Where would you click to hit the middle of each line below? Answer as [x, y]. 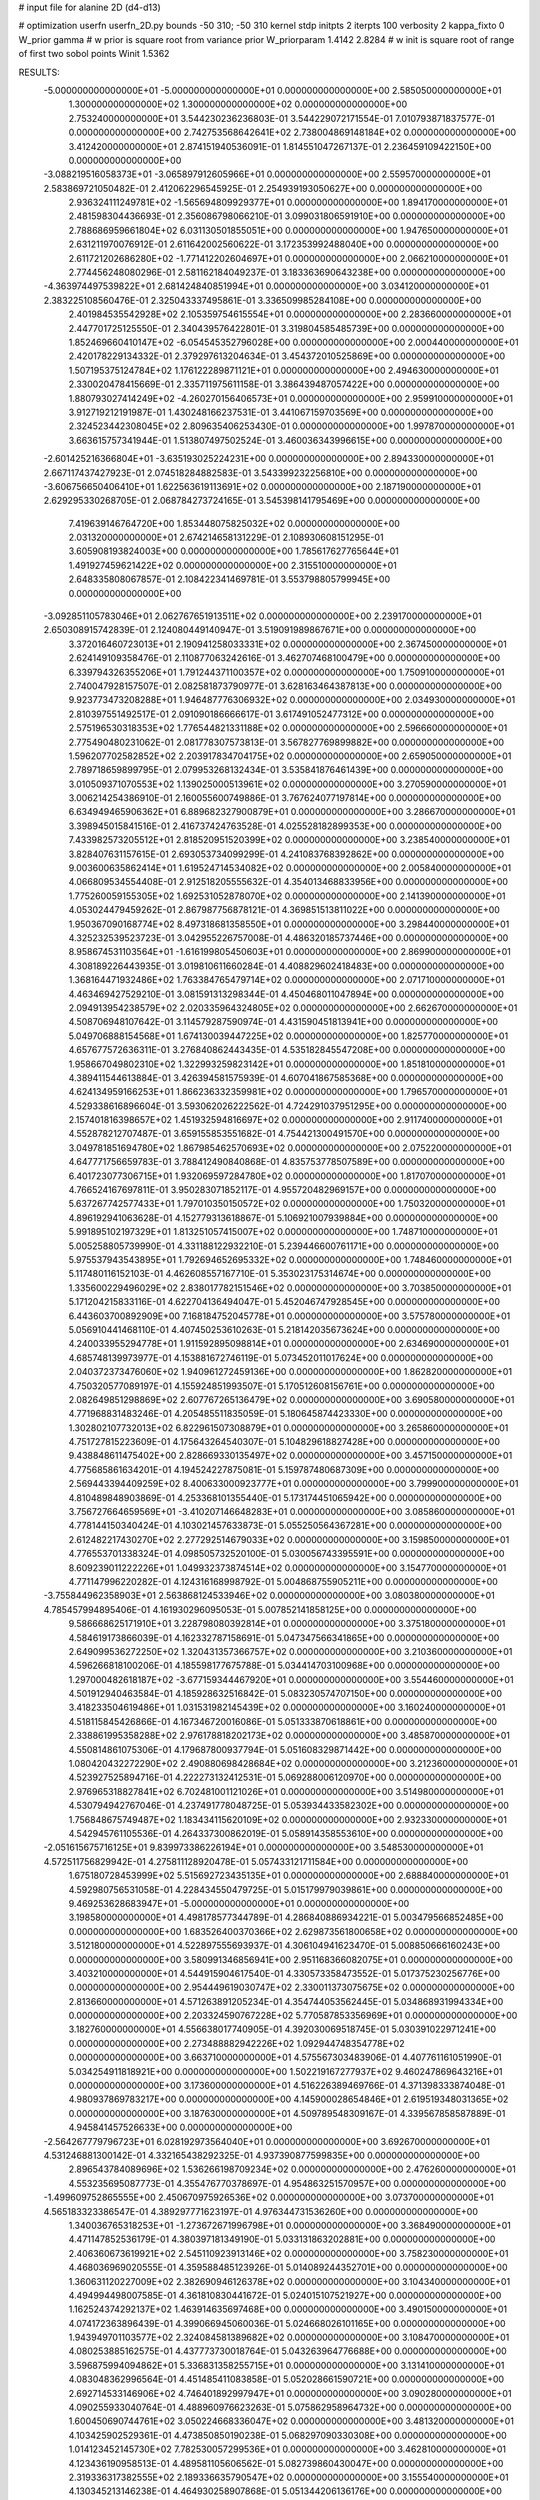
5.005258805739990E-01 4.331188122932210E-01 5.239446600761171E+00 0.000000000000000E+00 [283, 1246]
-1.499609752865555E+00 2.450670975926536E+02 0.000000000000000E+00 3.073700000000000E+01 [268, 2197]
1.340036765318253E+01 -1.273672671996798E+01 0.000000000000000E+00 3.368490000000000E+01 [290, 2225]
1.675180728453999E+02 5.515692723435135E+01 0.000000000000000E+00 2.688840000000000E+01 [288, 1876]
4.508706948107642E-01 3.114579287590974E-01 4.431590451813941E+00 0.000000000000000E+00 [283, 1022]
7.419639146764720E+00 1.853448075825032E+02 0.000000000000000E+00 [234, 523]
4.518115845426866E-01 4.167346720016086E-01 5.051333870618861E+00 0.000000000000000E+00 [283, 1721]
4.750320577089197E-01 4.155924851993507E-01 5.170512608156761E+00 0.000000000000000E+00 [281, 1386]
